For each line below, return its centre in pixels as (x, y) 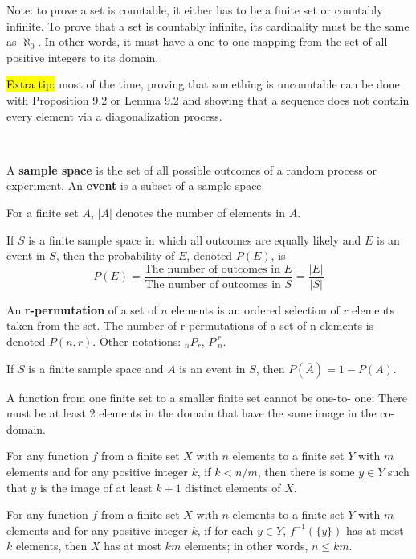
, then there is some (306, 471)
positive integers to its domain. (83, 57)
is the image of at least (96, 487)
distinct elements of (233, 487)
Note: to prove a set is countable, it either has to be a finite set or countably (195, 10)
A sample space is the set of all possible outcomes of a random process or (192, 169)
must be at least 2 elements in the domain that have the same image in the (192, 413)
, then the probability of (115, 255)
